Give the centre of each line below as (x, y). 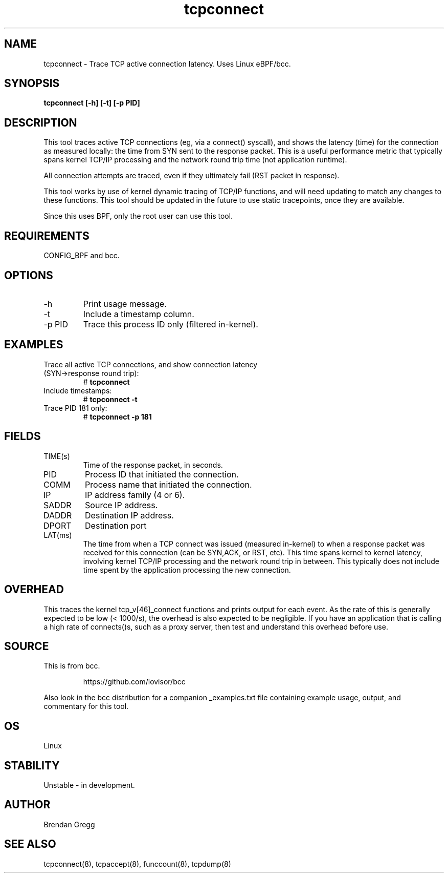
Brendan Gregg (69, 824)
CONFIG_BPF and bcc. (82, 256)
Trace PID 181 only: (75, 408)
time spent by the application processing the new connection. (187, 570)
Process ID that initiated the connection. (162, 474)
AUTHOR (27, 805)
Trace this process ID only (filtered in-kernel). (171, 324)
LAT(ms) (58, 535)
